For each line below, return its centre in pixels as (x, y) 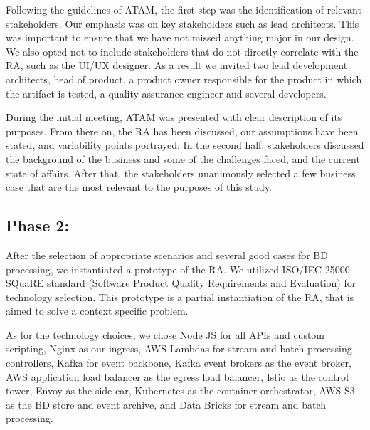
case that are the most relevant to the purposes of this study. (139, 187)
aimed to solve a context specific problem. (97, 311)
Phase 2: (38, 225)
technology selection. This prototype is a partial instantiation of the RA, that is (180, 297)
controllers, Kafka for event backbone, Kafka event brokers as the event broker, (179, 363)
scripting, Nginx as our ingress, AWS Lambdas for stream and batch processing (179, 348)
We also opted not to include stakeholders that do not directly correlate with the (182, 51)
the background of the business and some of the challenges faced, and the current (183, 158)
